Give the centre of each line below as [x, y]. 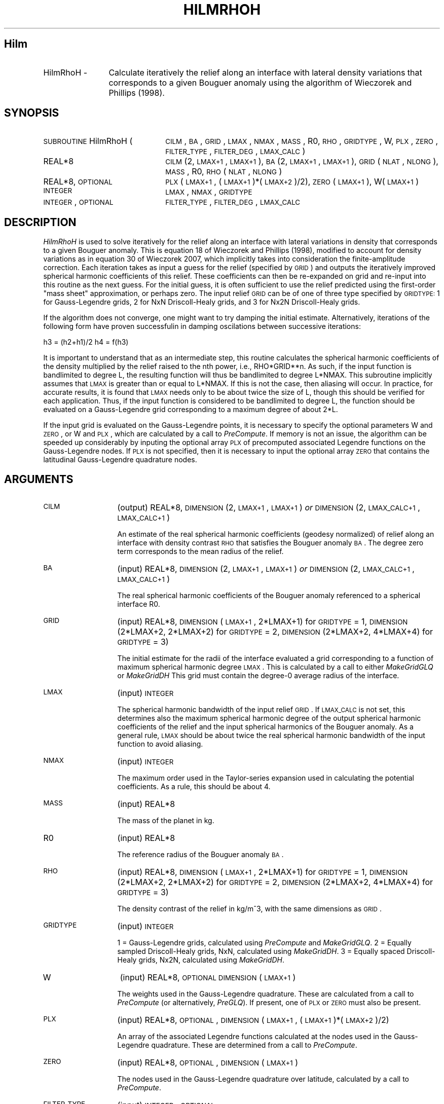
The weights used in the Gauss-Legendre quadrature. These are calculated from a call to [266, 994]
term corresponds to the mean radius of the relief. [200, 551]
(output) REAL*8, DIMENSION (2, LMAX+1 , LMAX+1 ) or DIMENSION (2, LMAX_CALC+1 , [269, 508]
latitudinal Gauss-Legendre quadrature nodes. [120, 460]
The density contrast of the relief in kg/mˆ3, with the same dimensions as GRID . [249, 909]
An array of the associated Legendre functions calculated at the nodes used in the [254, 1037]
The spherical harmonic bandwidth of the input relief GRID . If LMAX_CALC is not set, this [261, 710]
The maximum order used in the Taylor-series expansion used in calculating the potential [266, 778]
